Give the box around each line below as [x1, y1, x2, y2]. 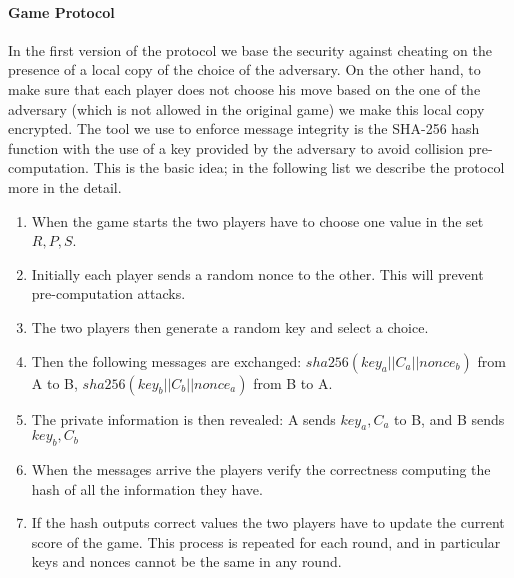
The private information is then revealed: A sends [31, 408, 336, 429]
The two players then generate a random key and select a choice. [31, 316, 429, 337]
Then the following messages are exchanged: [31, 350, 302, 371]
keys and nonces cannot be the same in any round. [31, 551, 342, 572]
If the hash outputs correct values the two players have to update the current [31, 512, 505, 533]
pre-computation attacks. [31, 283, 186, 304]
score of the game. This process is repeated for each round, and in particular [31, 531, 501, 552]
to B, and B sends [394, 408, 505, 429]
